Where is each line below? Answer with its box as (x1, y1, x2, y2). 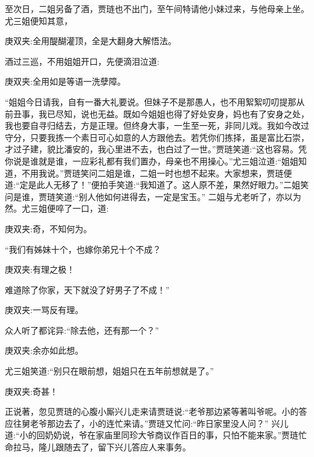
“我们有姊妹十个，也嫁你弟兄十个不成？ (5, 242, 161, 255)
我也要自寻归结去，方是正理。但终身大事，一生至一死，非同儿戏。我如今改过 (5, 119, 309, 132)
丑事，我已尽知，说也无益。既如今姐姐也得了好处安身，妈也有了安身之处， (13, 107, 309, 120)
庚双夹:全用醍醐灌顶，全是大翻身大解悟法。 (5, 34, 176, 47)
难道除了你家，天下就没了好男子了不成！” (5, 283, 170, 296)
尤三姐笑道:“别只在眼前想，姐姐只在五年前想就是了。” (5, 365, 214, 377)
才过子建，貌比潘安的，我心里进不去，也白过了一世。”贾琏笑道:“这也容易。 (5, 143, 299, 155)
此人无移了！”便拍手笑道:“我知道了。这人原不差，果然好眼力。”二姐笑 (36, 178, 309, 191)
